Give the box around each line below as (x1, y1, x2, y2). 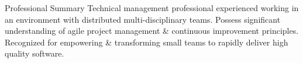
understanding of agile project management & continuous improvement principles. (5, 24, 299, 37)
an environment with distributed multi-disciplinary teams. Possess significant (5, 13, 281, 25)
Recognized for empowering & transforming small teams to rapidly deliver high (5, 36, 288, 48)
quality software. (5, 47, 64, 60)
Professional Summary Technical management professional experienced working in (5, 2, 299, 13)
